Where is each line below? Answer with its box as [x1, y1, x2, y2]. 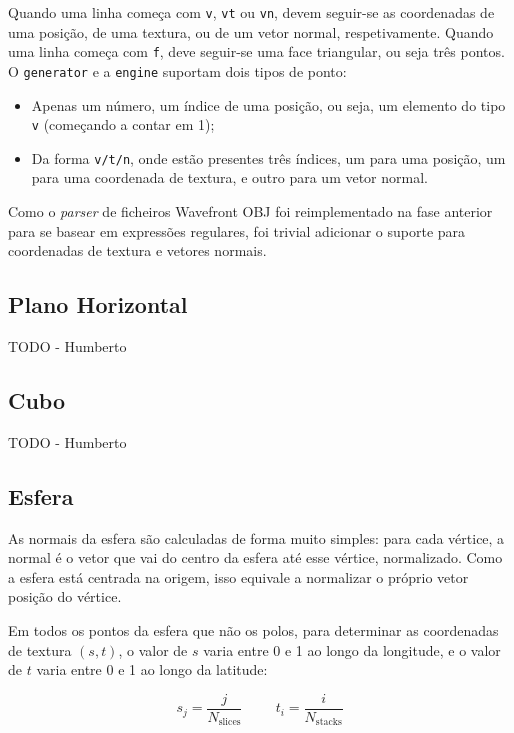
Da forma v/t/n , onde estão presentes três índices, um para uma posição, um [31, 147, 506, 168]
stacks [315, 717, 342, 728]
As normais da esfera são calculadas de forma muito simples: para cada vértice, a [8, 527, 505, 548]
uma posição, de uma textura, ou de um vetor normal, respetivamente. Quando [8, 21, 494, 42]
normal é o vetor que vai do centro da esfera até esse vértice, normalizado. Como [8, 547, 503, 568]
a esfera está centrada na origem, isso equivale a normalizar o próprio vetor [8, 566, 469, 587]
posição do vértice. [8, 586, 122, 607]
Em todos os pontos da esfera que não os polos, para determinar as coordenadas [8, 620, 499, 641]
